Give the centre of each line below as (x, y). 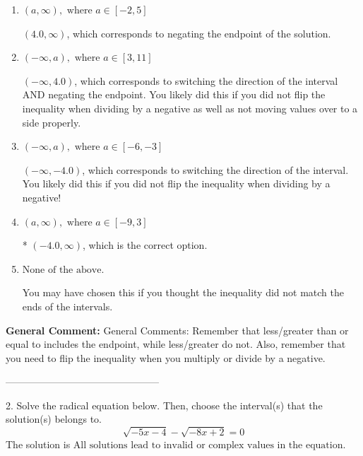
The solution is (38, 444)
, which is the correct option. (145, 245)
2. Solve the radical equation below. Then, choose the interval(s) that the (164, 405)
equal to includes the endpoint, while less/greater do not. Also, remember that (176, 344)
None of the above (62, 270)
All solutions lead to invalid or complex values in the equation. (209, 445)
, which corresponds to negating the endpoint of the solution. (199, 33)
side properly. (52, 122)
